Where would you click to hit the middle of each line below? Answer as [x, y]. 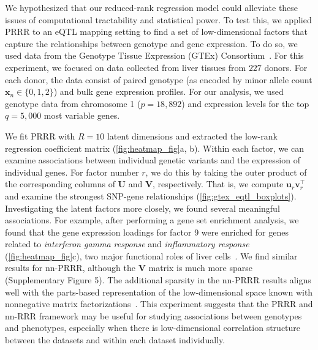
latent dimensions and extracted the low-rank [192, 136]
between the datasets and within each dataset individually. [115, 340]
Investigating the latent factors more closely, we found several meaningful [142, 208]
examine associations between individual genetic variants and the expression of [153, 160]
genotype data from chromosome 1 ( [73, 103]
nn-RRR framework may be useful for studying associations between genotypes [153, 315]
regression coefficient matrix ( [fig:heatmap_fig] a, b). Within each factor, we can [154, 148]
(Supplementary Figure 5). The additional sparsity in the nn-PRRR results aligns [158, 280]
